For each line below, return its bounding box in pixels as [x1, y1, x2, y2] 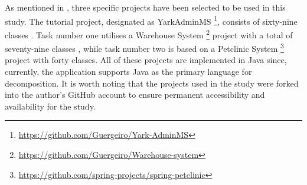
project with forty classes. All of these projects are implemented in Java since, [5, 54, 287, 66]
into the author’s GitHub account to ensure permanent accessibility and [5, 88, 265, 101]
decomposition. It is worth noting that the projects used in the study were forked [5, 77, 299, 89]
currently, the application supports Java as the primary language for [5, 65, 252, 77]
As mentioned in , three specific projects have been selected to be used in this [5, 1, 286, 13]
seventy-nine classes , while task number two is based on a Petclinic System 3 [5, 41, 284, 54]
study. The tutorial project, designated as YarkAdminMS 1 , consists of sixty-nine [5, 13, 298, 27]
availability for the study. [5, 100, 96, 112]
